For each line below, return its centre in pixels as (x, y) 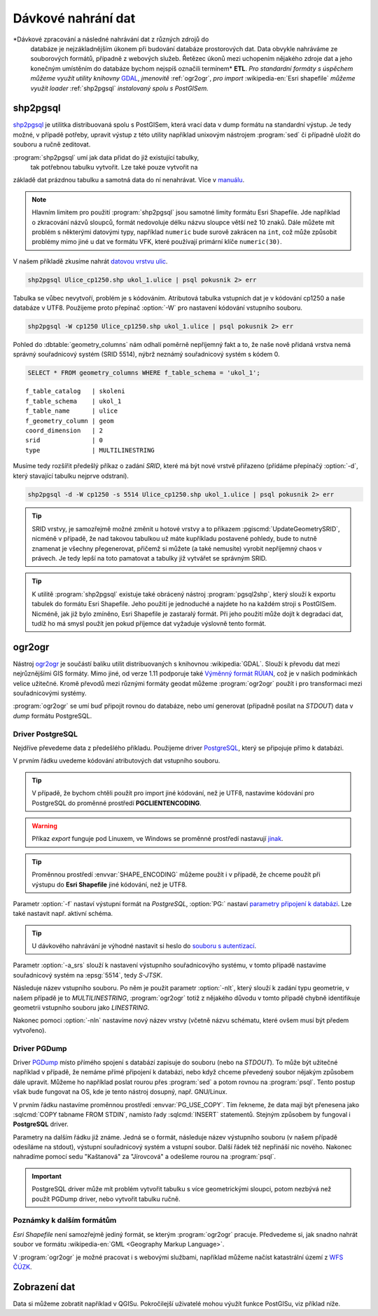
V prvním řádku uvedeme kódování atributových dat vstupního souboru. (117, 761)
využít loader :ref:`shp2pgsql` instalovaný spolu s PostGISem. (120, 88)
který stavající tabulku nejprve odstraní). (71, 476)
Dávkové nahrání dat (74, 18)
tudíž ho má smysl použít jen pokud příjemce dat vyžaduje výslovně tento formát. (149, 623)
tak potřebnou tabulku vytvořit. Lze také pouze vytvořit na (114, 167)
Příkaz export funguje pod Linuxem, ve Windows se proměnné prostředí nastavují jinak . (157, 839)
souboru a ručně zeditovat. (52, 144)
